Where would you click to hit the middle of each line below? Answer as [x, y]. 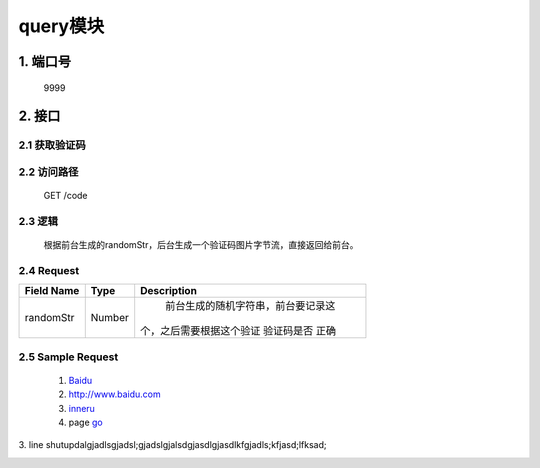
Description [168, 291]
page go [86, 422]
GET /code [66, 196]
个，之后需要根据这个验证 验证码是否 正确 [238, 331]
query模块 [61, 26]
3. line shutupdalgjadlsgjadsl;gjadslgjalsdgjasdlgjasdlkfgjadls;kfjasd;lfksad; [172, 445]
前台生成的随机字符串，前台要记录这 [250, 306]
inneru [81, 408]
